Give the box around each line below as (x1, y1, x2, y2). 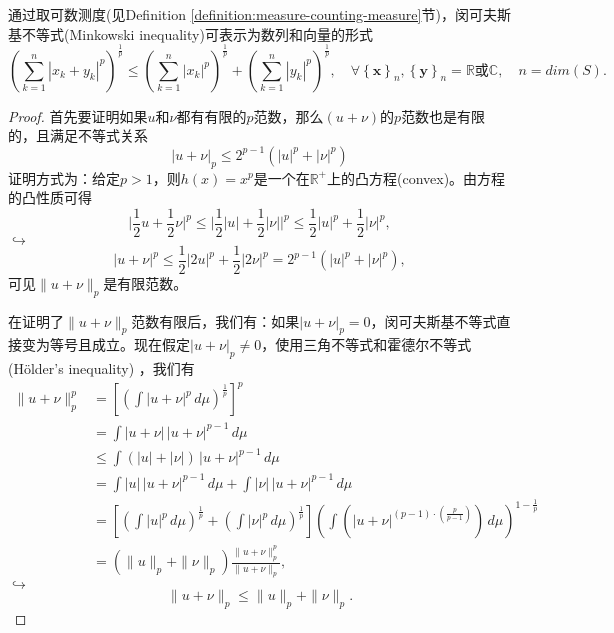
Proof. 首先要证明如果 (8, 105, 148, 126)
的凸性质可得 (8, 187, 92, 208)
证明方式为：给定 (8, 167, 120, 188)
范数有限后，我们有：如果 (131, 310, 300, 331)
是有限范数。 (103, 272, 188, 293)
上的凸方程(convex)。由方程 (327, 167, 506, 188)
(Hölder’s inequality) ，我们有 (8, 358, 195, 379)
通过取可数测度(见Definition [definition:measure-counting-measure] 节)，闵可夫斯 (8, 4, 511, 24)
